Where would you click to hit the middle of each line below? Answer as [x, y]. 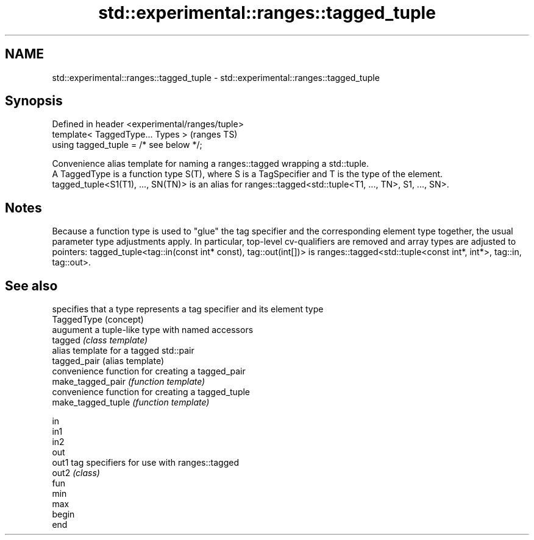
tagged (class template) [100, 340]
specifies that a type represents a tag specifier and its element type [188, 309]
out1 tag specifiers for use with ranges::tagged [145, 463]
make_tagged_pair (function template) [129, 382]
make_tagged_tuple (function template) [131, 402]
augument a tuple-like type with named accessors [153, 330]
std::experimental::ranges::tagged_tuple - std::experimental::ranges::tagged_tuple [216, 77]
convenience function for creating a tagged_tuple [151, 392]
